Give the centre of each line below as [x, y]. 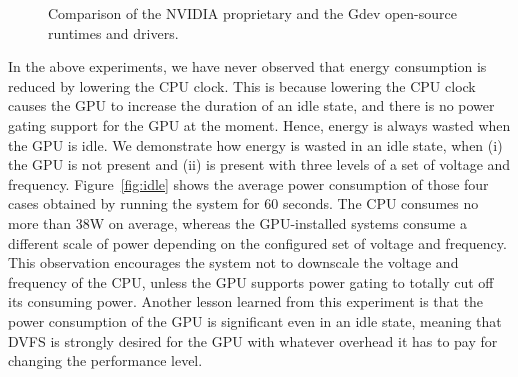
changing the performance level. [105, 360]
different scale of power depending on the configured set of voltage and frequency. [257, 242]
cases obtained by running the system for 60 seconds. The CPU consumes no [243, 203]
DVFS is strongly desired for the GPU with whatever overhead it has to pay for [253, 340]
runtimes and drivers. [113, 32]
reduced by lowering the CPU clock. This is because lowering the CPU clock [242, 85]
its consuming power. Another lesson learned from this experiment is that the [246, 301]
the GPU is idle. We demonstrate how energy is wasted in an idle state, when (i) [255, 144]
